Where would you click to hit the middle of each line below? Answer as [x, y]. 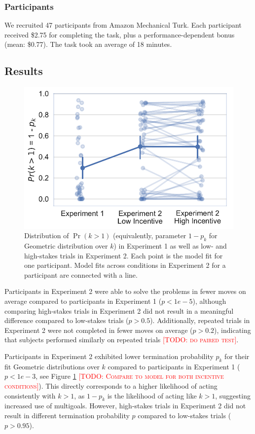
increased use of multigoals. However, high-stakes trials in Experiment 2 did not [125, 406]
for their [237, 356]
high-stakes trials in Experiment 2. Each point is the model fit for [124, 255]
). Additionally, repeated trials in [200, 320]
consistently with [30, 395]
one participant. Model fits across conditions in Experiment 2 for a [125, 265]
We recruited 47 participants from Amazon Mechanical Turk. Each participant [123, 25]
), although [209, 301]
